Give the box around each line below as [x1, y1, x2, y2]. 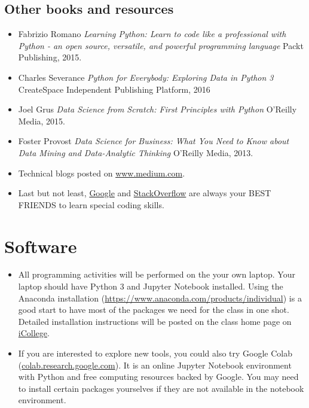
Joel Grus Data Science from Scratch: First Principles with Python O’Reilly [18, 103, 297, 115]
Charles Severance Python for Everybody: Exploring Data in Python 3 [18, 71, 274, 83]
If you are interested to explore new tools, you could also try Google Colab [18, 347, 292, 360]
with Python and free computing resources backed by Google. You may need [18, 370, 299, 383]
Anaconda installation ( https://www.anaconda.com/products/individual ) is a [18, 291, 302, 304]
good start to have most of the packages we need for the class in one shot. [18, 303, 289, 316]
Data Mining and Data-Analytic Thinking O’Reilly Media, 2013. [18, 146, 253, 159]
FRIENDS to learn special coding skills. [18, 198, 164, 211]
